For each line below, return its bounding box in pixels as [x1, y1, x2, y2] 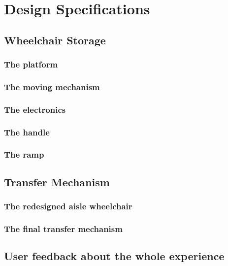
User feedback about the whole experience [4, 248, 225, 264]
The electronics [4, 103, 66, 115]
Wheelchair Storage [4, 32, 106, 47]
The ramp [4, 148, 44, 161]
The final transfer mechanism [4, 222, 123, 234]
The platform [4, 58, 58, 70]
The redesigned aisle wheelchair [4, 200, 132, 212]
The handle [4, 126, 50, 138]
